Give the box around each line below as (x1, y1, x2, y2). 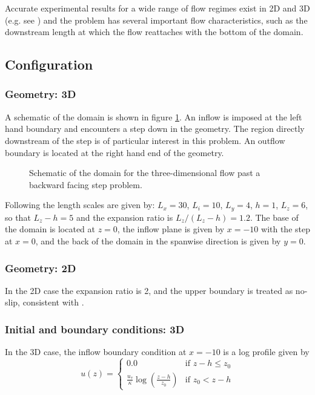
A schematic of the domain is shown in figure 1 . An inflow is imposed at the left (5, 110, 302, 123)
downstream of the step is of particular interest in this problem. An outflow (5, 134, 285, 146)
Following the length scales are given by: (5, 198, 155, 211)
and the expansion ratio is (76, 211, 173, 223)
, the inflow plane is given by (117, 223, 225, 235)
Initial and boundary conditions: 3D (5, 321, 185, 336)
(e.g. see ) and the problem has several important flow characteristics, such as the (5, 13, 308, 26)
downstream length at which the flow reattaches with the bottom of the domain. (5, 25, 303, 38)
